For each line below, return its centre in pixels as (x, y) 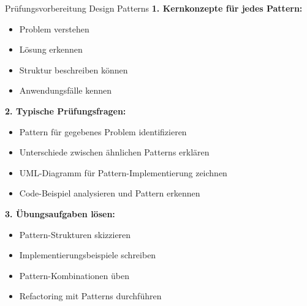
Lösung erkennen (51, 49)
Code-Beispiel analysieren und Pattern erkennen (110, 193)
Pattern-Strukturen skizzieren (75, 234)
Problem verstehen (54, 28)
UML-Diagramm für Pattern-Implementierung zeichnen (123, 172)
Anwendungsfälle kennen (66, 90)
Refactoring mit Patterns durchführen (90, 296)
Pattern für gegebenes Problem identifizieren (103, 131)
